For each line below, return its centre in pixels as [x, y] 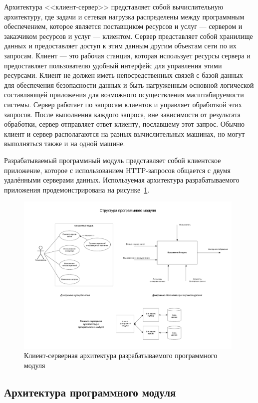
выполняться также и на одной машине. [65, 143]
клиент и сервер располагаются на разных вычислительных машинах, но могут [125, 133]
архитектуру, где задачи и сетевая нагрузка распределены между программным [124, 16]
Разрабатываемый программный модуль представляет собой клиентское [113, 160]
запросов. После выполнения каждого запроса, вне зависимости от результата [122, 114]
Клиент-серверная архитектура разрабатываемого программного [121, 355]
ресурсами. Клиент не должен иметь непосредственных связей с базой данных [124, 75]
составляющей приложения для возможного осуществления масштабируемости [124, 95]
